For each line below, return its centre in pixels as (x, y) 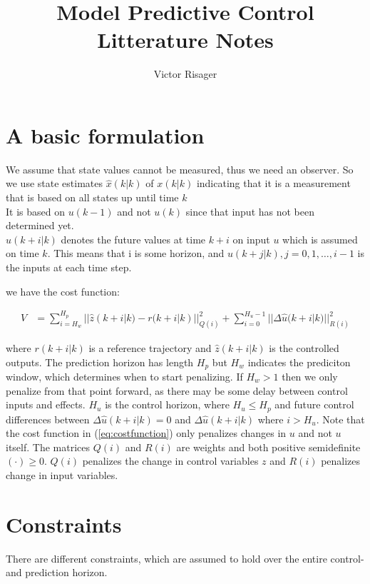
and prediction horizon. (57, 572)
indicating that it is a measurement (273, 183)
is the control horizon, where (167, 404)
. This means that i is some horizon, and (136, 253)
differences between (48, 419)
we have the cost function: (63, 291)
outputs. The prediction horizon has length (100, 362)
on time (22, 253)
